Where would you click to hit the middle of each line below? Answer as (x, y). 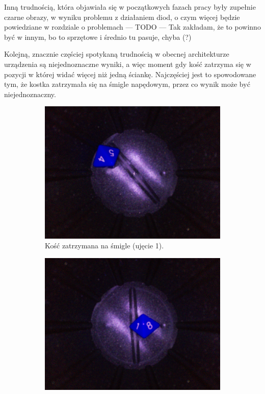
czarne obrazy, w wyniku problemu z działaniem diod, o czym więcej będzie (122, 17)
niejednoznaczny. (30, 94)
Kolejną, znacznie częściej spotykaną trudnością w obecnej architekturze (117, 54)
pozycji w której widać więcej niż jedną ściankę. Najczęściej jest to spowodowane (130, 74)
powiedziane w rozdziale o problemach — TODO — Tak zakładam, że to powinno (132, 27)
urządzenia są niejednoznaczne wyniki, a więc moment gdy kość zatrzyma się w (128, 64)
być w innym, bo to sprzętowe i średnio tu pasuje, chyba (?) (98, 37)
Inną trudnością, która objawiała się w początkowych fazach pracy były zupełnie (130, 7)
